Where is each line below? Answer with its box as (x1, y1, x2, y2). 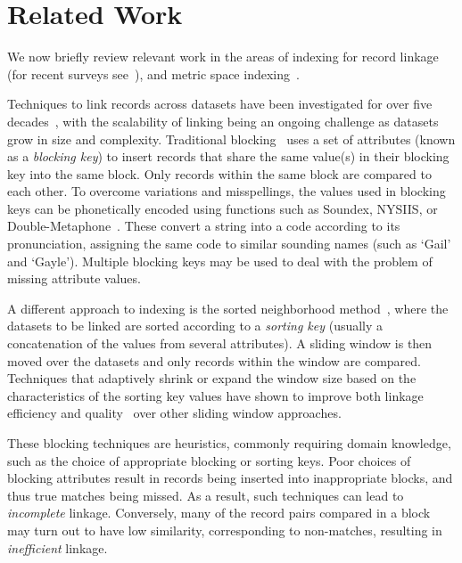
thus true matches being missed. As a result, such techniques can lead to (7, 485, 404, 504)
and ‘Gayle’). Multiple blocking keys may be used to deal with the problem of (7, 251, 433, 270)
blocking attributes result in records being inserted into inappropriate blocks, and (7, 469, 453, 487)
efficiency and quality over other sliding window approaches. (7, 404, 342, 422)
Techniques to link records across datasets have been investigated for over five (7, 94, 433, 113)
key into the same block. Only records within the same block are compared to (7, 164, 432, 183)
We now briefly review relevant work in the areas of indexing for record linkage (7, 47, 439, 66)
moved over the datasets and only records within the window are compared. (7, 351, 421, 370)
